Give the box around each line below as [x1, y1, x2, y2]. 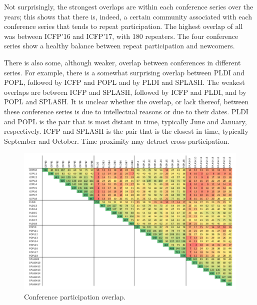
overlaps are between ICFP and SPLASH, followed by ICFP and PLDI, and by [4, 86, 246, 97]
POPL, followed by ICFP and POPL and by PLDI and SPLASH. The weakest [4, 77, 245, 87]
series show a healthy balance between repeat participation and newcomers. [4, 40, 235, 51]
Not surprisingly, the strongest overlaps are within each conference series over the [4, 1, 253, 11]
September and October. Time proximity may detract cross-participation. [4, 135, 229, 146]
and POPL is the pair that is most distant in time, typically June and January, [4, 116, 247, 126]
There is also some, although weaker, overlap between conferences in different [4, 57, 241, 67]
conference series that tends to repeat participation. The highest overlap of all [4, 21, 243, 31]
